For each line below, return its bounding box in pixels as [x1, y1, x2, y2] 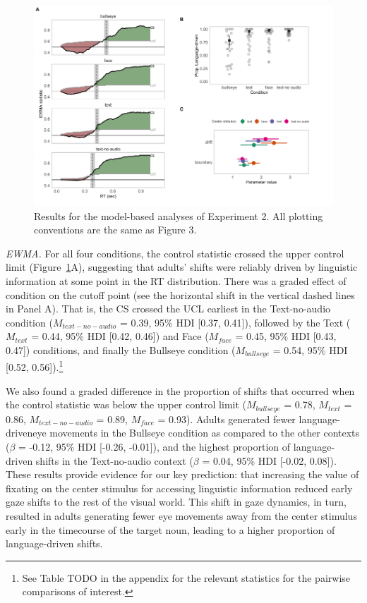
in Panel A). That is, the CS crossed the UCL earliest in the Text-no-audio [6, 301, 331, 316]
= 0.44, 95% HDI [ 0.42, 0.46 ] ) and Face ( [31, 329, 209, 343]
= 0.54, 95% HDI [272, 343, 348, 358]
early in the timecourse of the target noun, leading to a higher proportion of [6, 522, 335, 537]
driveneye [6, 425, 47, 440]
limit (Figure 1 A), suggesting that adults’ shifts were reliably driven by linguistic [6, 260, 358, 274]
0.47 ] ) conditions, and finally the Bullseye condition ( [6, 343, 236, 358]
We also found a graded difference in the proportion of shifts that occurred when [6, 383, 355, 398]
